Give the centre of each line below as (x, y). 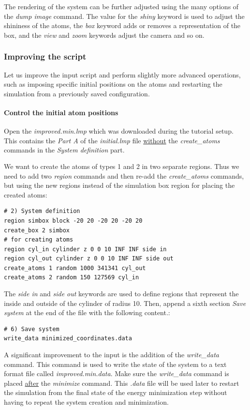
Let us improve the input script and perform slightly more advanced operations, (122, 74)
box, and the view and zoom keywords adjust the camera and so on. (104, 35)
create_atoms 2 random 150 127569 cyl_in (72, 278)
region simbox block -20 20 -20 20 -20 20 (73, 220)
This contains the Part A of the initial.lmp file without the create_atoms (112, 140)
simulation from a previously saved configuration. (77, 93)
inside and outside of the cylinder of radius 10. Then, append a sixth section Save (125, 303)
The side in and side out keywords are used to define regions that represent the (121, 294)
